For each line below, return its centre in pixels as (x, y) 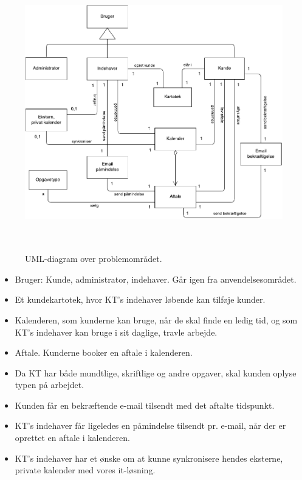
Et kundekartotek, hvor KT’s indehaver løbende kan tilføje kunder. (140, 299)
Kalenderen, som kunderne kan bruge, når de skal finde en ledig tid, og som (156, 319)
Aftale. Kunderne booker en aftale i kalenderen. (104, 352)
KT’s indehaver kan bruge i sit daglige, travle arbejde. (116, 332)
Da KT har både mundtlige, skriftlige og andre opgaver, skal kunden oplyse (156, 372)
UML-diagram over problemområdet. (94, 259)
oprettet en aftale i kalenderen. (72, 438)
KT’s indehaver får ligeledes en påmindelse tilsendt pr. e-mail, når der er (150, 425)
